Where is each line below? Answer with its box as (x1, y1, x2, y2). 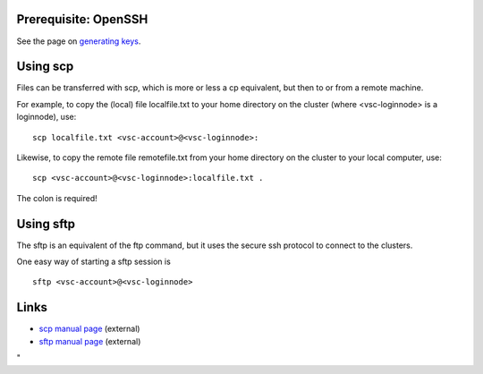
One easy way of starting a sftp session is (16, 256, 172, 268)
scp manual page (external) (38, 323, 140, 335)
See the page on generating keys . (16, 36, 141, 47)
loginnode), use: (16, 112, 77, 123)
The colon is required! (16, 192, 97, 203)
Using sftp (16, 216, 76, 232)
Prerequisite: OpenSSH (16, 12, 148, 27)
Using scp (16, 59, 74, 74)
